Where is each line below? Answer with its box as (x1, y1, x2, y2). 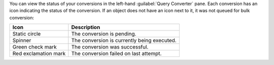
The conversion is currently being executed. (71, 37, 177, 44)
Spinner (12, 37, 31, 44)
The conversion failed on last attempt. (71, 50, 162, 57)
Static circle (12, 30, 41, 37)
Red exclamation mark (12, 50, 66, 57)
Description (71, 24, 100, 31)
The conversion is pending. (71, 30, 136, 37)
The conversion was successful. (71, 43, 149, 50)
